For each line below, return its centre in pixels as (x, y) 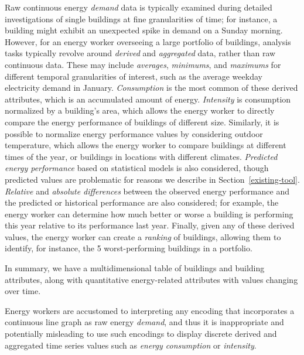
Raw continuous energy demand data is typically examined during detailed (139, 7)
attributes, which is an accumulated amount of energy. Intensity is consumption (148, 99)
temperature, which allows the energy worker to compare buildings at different (146, 145)
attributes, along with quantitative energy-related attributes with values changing (151, 279)
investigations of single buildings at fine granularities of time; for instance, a (141, 18)
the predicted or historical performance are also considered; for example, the (142, 202)
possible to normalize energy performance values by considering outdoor (134, 133)
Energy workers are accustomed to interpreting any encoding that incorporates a (150, 310)
